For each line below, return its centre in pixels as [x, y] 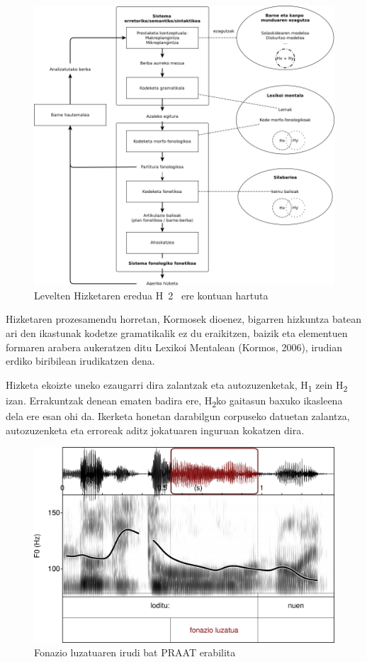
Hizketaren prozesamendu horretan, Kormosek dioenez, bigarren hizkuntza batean [184, 319]
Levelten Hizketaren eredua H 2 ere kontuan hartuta [151, 295]
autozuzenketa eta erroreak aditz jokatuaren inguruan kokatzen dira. [155, 430]
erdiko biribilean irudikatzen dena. [80, 361]
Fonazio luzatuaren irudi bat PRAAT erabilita [135, 652]
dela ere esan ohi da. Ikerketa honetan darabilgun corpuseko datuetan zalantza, [178, 415]
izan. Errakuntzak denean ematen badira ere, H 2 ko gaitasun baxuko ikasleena [174, 401]
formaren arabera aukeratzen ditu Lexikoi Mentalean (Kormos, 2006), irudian [174, 347]
